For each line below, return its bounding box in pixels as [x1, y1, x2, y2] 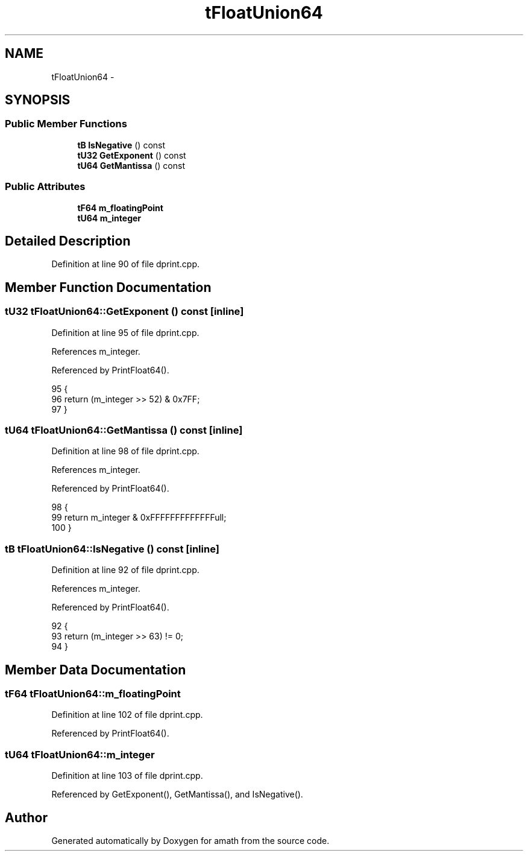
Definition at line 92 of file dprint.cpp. [51, 565, 200, 575]
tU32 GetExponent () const [77, 150, 186, 160]
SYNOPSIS [5, 92, 71, 108]
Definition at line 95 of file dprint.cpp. [51, 327, 200, 338]
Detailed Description [5, 233, 131, 249]
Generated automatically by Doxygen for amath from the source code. [51, 835, 330, 846]
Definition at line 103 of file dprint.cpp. [51, 770, 203, 781]
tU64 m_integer [77, 212, 142, 223]
